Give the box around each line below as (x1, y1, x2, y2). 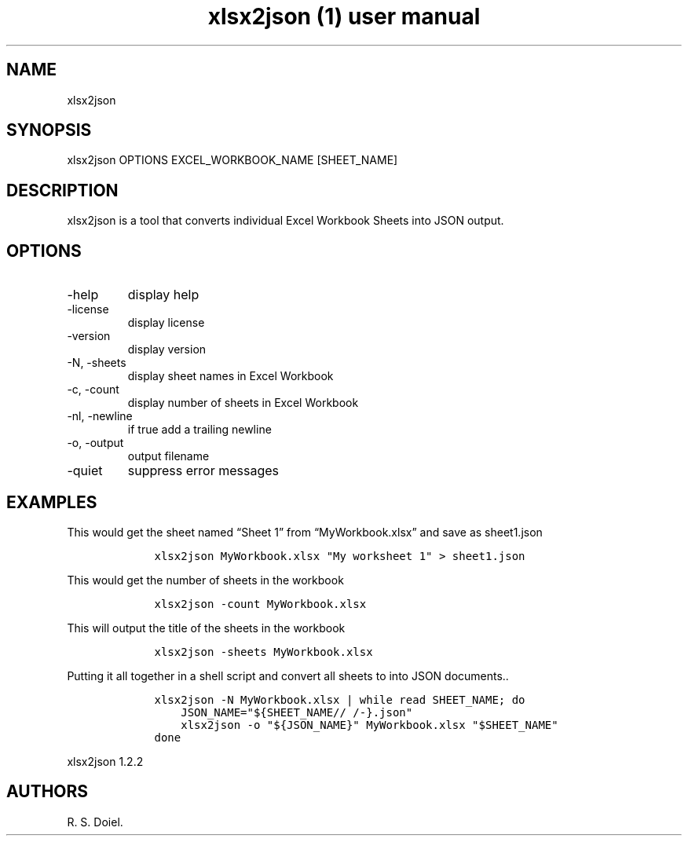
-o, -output (67, 436, 124, 450)
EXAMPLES (6, 492, 97, 512)
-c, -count (67, 383, 119, 397)
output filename (127, 449, 210, 463)
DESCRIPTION (6, 180, 119, 200)
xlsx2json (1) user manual (207, 3, 481, 30)
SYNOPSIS (6, 120, 92, 141)
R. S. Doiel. (67, 815, 123, 829)
